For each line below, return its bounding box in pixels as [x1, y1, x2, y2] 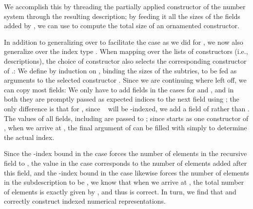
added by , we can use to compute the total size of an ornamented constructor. [4, 20, 239, 31]
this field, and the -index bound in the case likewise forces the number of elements [4, 167, 249, 177]
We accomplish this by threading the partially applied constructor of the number [4, 1, 246, 11]
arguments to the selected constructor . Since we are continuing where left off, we [4, 75, 247, 85]
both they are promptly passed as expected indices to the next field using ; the [4, 94, 239, 104]
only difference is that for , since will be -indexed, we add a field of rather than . [4, 103, 250, 113]
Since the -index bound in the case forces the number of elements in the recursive [4, 148, 247, 158]
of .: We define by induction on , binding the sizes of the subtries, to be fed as [4, 65, 237, 75]
